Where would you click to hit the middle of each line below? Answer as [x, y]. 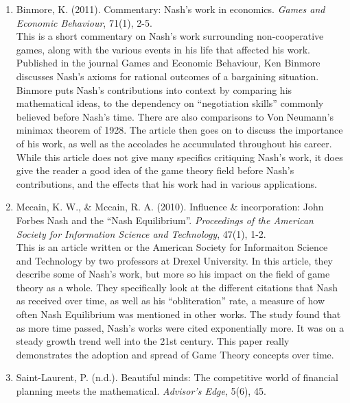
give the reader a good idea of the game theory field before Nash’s [155, 170]
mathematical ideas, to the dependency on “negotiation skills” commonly [170, 103]
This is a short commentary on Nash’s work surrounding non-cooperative [170, 36]
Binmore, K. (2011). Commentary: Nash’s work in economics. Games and [171, 9]
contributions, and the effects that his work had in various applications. [166, 183]
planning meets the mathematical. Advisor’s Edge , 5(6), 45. [141, 391]
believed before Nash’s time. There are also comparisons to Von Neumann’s [175, 116]
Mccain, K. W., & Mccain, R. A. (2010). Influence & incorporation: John [170, 207]
